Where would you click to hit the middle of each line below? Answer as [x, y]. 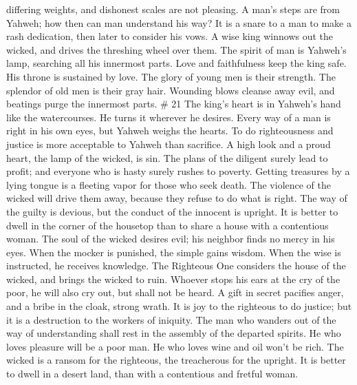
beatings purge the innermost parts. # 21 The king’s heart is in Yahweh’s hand [174, 104]
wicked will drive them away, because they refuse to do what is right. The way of [177, 198]
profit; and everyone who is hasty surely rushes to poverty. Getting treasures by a [178, 171]
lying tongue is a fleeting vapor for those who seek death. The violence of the [169, 184]
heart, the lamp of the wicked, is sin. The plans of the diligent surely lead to [167, 157]
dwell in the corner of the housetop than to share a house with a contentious [167, 225]
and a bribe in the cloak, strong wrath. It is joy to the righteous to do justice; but [179, 306]
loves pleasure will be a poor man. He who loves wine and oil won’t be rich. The [175, 346]
